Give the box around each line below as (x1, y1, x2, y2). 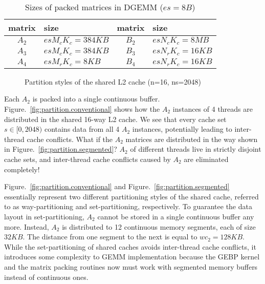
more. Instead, (4, 221, 49, 232)
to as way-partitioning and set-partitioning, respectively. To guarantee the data (4, 201, 252, 212)
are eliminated (184, 153, 229, 164)
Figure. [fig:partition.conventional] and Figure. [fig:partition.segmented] (4, 181, 230, 192)
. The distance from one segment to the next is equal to (23, 231, 197, 242)
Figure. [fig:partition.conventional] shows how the (4, 104, 160, 114)
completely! (4, 164, 40, 174)
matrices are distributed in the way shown (125, 133, 258, 144)
